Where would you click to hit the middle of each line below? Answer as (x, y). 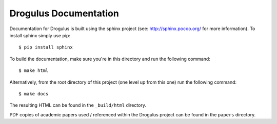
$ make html (34, 71)
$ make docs (34, 94)
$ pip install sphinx (46, 47)
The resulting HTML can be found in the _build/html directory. (78, 105)
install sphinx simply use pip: (40, 35)
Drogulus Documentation (64, 13)
